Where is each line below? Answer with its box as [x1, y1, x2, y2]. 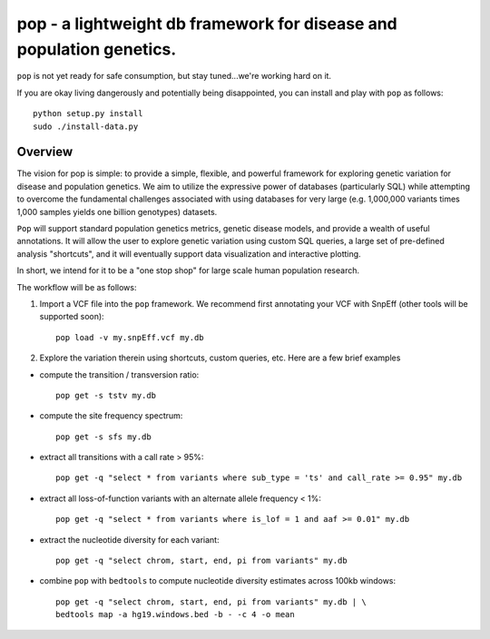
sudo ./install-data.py [33, 121, 139, 132]
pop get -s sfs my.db [55, 431, 152, 442]
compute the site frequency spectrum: [39, 410, 183, 421]
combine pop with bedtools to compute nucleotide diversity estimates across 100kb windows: [39, 575, 397, 586]
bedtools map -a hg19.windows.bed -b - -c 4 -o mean [55, 609, 295, 620]
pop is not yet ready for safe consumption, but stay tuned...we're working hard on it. [16, 71, 331, 82]
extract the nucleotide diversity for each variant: [39, 534, 220, 545]
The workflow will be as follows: [16, 281, 137, 292]
